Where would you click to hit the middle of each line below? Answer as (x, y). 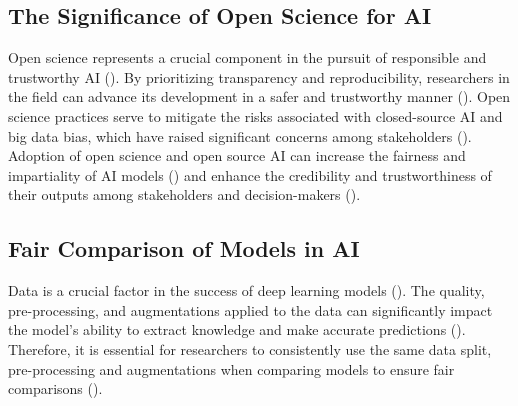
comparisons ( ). (55, 388)
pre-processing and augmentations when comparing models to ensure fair (231, 368)
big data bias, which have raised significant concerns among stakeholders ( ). (240, 135)
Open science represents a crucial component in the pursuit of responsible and (247, 57)
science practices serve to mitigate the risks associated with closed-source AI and (255, 115)
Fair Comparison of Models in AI (184, 248)
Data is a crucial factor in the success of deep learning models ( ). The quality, (246, 290)
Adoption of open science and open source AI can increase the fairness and (237, 155)
